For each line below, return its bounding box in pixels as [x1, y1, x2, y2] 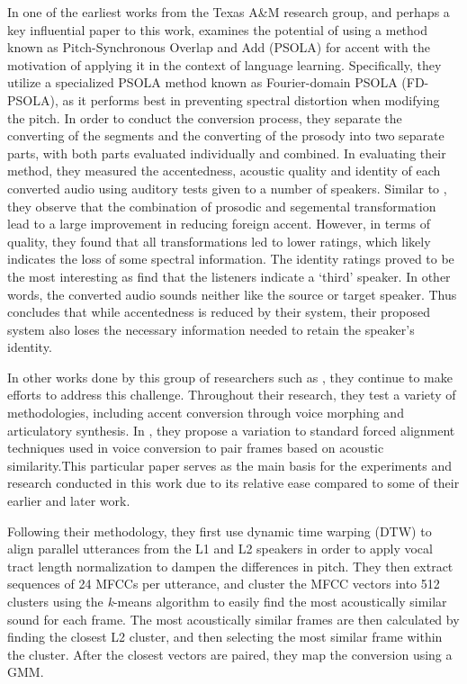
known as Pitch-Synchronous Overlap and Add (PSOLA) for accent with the [7, 38, 430, 57]
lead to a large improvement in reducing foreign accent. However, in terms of [7, 214, 431, 233]
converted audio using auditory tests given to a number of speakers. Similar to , [7, 178, 447, 197]
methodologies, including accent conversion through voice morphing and [7, 403, 404, 422]
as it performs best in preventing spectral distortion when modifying [62, 90, 440, 109]
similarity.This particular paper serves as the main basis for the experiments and [7, 455, 453, 474]
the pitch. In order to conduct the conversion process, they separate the [7, 108, 402, 127]
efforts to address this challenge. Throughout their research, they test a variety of [7, 385, 456, 404]
